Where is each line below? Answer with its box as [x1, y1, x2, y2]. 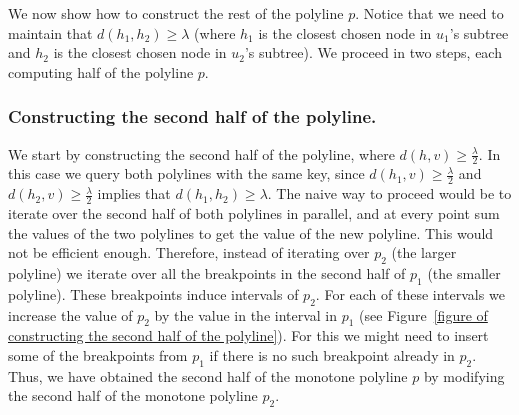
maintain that [8, 22, 93, 43]
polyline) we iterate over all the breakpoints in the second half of [8, 263, 406, 284]
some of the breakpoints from [8, 345, 188, 366]
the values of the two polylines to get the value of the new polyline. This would [8, 222, 494, 243]
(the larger [391, 242, 457, 263]
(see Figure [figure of [359, 304, 488, 325]
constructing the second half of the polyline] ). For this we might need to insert [8, 325, 489, 346]
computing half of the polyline [8, 61, 194, 82]
